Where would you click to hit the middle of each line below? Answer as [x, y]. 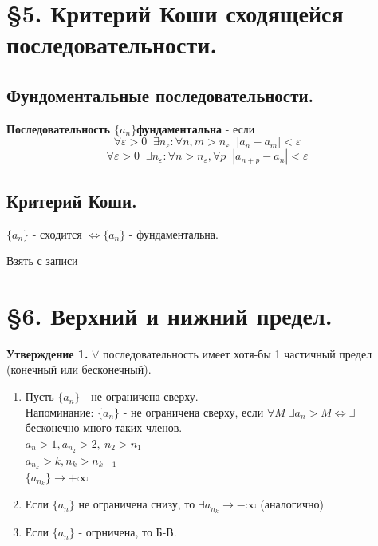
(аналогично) [292, 504]
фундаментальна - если [196, 128]
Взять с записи [42, 261]
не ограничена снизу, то [137, 504]
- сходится [57, 233]
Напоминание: [59, 411]
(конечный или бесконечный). [79, 369]
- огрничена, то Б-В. [128, 532]
